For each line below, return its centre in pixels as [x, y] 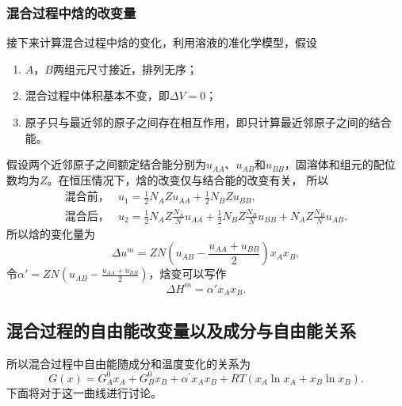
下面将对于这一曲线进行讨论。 [84, 392]
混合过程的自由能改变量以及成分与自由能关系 [181, 330]
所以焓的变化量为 [51, 233]
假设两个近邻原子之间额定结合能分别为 [106, 164]
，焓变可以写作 [188, 273]
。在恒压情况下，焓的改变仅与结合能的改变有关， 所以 [188, 179]
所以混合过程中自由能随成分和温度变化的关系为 [128, 363]
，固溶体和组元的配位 [340, 164]
